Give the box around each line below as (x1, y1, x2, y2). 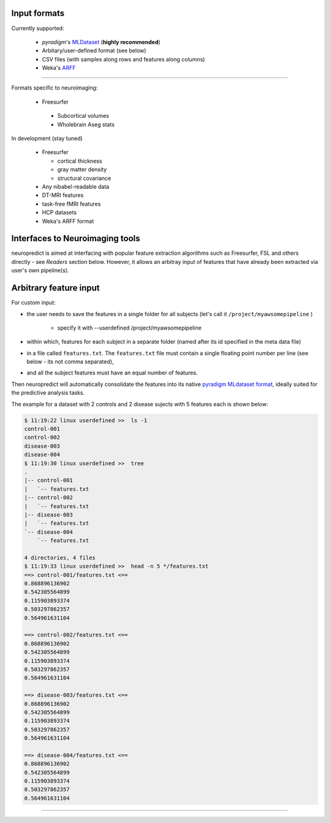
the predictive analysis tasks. (11, 389, 85, 396)
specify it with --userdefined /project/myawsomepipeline (57, 324, 202, 331)
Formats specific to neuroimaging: (11, 84, 98, 91)
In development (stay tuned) (11, 135, 83, 142)
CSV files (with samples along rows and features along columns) (42, 55, 205, 63)
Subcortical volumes (57, 112, 110, 120)
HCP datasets (42, 209, 77, 216)
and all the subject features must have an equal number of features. (26, 369, 198, 377)
